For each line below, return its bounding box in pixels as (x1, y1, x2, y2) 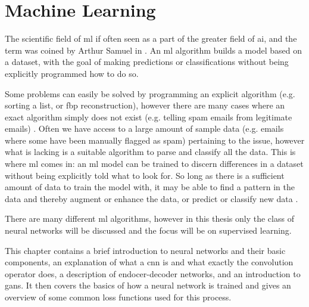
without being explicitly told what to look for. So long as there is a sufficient (5, 169, 285, 181)
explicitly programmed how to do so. (5, 67, 139, 79)
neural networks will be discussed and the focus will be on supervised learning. (5, 224, 292, 237)
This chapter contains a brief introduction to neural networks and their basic (5, 244, 286, 256)
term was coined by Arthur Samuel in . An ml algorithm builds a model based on (5, 44, 302, 56)
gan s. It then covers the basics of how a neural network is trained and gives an (5, 279, 291, 292)
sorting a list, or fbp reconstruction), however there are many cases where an (5, 99, 285, 111)
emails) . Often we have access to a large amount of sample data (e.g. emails (5, 122, 284, 135)
